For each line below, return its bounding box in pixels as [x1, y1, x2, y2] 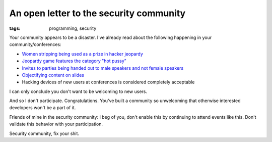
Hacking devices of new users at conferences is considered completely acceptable [22, 79, 195, 85]
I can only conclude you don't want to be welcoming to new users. [9, 88, 148, 94]
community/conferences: [9, 41, 61, 48]
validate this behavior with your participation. [9, 121, 103, 127]
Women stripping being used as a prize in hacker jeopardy [22, 51, 143, 57]
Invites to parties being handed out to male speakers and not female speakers [22, 65, 184, 71]
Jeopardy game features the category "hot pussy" [22, 58, 127, 64]
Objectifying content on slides [22, 72, 84, 78]
